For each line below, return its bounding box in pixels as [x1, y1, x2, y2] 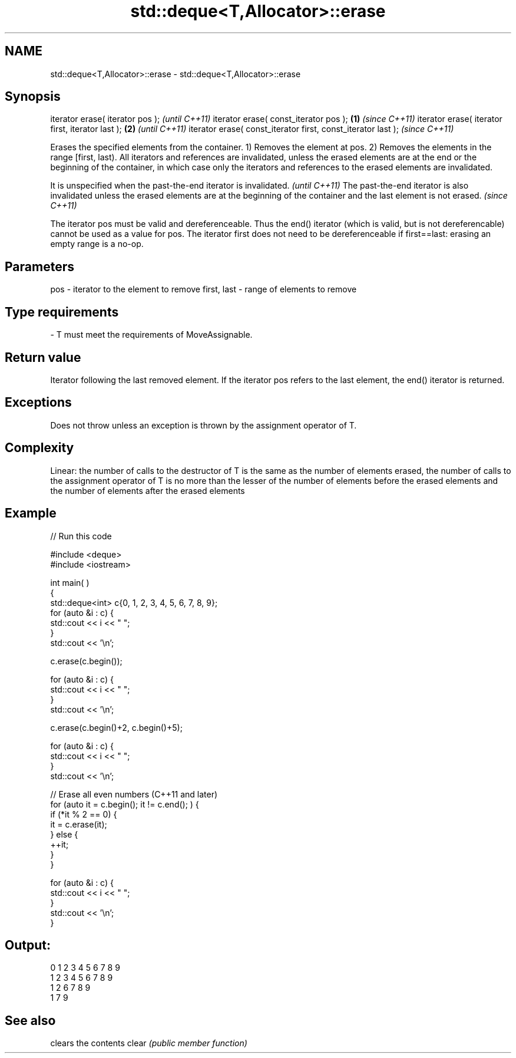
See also [5, 1013, 56, 1028]
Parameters [5, 259, 74, 274]
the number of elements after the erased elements [50, 485, 245, 496]
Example [5, 506, 57, 521]
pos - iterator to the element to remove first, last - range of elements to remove [50, 284, 357, 295]
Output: [5, 937, 51, 952]
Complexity [5, 440, 74, 456]
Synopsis [5, 89, 61, 104]
